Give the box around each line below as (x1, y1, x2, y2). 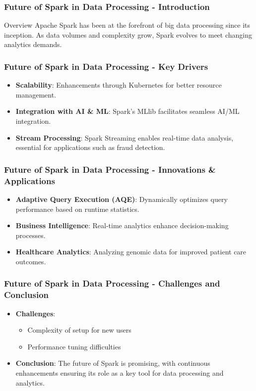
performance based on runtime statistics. (15, 203, 139, 214)
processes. (15, 230, 46, 240)
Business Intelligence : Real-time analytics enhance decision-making (15, 220, 229, 231)
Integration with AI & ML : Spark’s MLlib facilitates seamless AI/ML (15, 106, 240, 116)
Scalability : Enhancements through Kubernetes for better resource (15, 80, 222, 90)
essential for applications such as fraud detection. (15, 142, 165, 152)
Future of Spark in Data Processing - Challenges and (4, 277, 220, 290)
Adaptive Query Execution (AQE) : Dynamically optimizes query (15, 194, 228, 204)
